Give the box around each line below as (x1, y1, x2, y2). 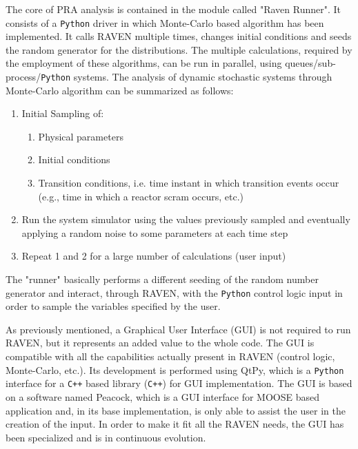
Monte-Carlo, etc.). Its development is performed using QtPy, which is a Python (6, 362, 344, 377)
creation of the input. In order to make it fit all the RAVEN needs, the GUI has (6, 417, 344, 431)
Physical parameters (38, 129, 123, 143)
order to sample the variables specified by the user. (6, 299, 221, 313)
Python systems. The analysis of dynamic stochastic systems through (41, 70, 332, 84)
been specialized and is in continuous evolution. (6, 430, 206, 444)
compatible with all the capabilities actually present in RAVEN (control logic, (6, 349, 335, 364)
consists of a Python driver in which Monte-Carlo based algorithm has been (6, 15, 324, 30)
